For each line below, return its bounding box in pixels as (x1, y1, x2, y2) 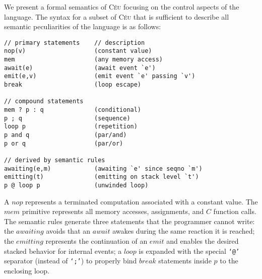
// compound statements (4, 98, 84, 105)
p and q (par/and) (4, 131, 127, 138)
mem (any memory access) (4, 56, 163, 63)
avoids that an (46, 226, 91, 236)
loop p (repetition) (4, 123, 138, 130)
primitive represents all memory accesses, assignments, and (22, 206, 204, 217)
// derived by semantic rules (4, 156, 105, 164)
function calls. (213, 206, 256, 217)
